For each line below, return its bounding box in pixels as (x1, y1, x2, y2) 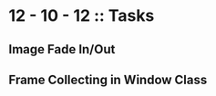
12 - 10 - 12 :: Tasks (8, 5, 155, 26)
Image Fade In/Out (8, 42, 116, 57)
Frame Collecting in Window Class (8, 72, 208, 87)
